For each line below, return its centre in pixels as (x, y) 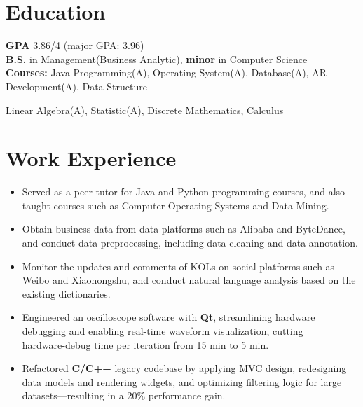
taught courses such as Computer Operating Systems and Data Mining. (176, 205)
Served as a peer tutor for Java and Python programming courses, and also (184, 192)
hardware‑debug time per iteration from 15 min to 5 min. (145, 344)
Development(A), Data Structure (76, 86)
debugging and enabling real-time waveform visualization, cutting (163, 330)
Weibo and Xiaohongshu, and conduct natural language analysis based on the (189, 280)
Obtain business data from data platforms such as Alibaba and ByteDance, (184, 229)
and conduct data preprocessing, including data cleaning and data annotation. (190, 242)
